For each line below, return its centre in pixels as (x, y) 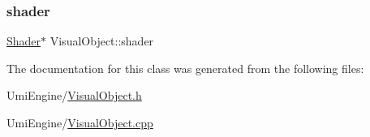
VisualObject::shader (102, 41)
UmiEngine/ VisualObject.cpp (80, 122)
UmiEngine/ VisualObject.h (74, 95)
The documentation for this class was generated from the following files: (185, 68)
